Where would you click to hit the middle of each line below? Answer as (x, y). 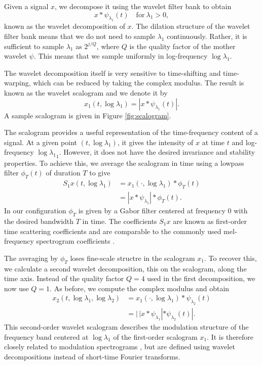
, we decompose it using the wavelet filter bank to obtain (143, 6)
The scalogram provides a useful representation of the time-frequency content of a (131, 132)
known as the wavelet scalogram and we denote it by (86, 92)
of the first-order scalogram (155, 336)
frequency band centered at (46, 336)
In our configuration (35, 211)
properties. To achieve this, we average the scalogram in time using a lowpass (124, 163)
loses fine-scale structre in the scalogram (133, 258)
